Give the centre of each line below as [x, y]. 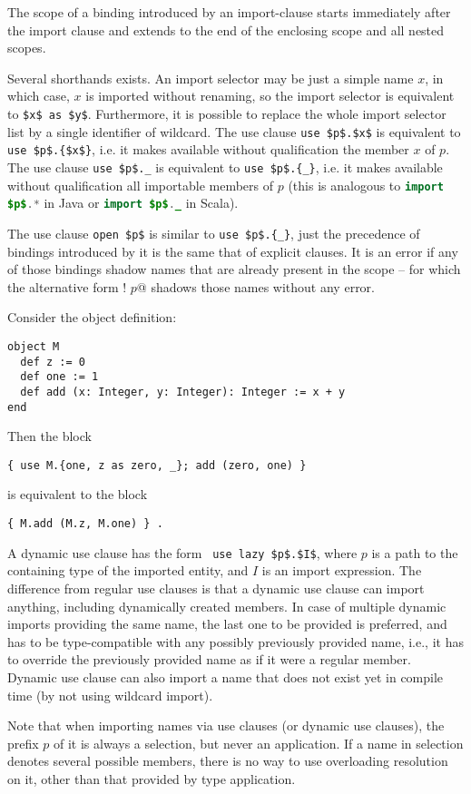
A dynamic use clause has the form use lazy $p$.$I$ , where [182, 552]
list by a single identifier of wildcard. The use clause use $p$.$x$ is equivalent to [234, 131]
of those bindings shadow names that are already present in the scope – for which [234, 269]
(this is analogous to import [366, 185]
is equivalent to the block [78, 494]
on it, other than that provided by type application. [152, 778]
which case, [39, 96]
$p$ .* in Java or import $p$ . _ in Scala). [123, 203]
